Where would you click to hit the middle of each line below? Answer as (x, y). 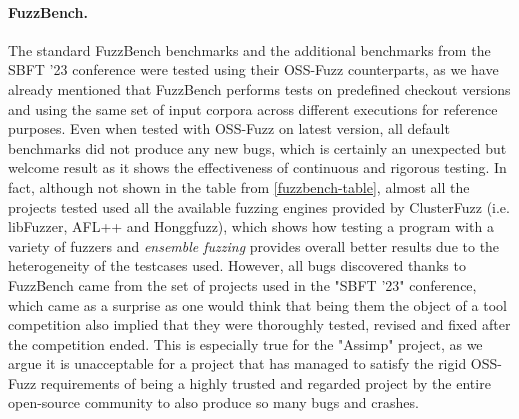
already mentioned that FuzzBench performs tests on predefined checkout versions (259, 88)
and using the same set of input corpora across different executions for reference (253, 108)
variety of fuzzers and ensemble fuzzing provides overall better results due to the (254, 245)
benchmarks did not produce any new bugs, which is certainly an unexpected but (257, 147)
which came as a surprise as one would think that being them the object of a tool (257, 304)
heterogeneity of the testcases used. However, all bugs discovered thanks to (237, 265)
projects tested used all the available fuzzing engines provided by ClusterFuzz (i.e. (259, 206)
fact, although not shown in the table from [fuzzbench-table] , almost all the (239, 186)
